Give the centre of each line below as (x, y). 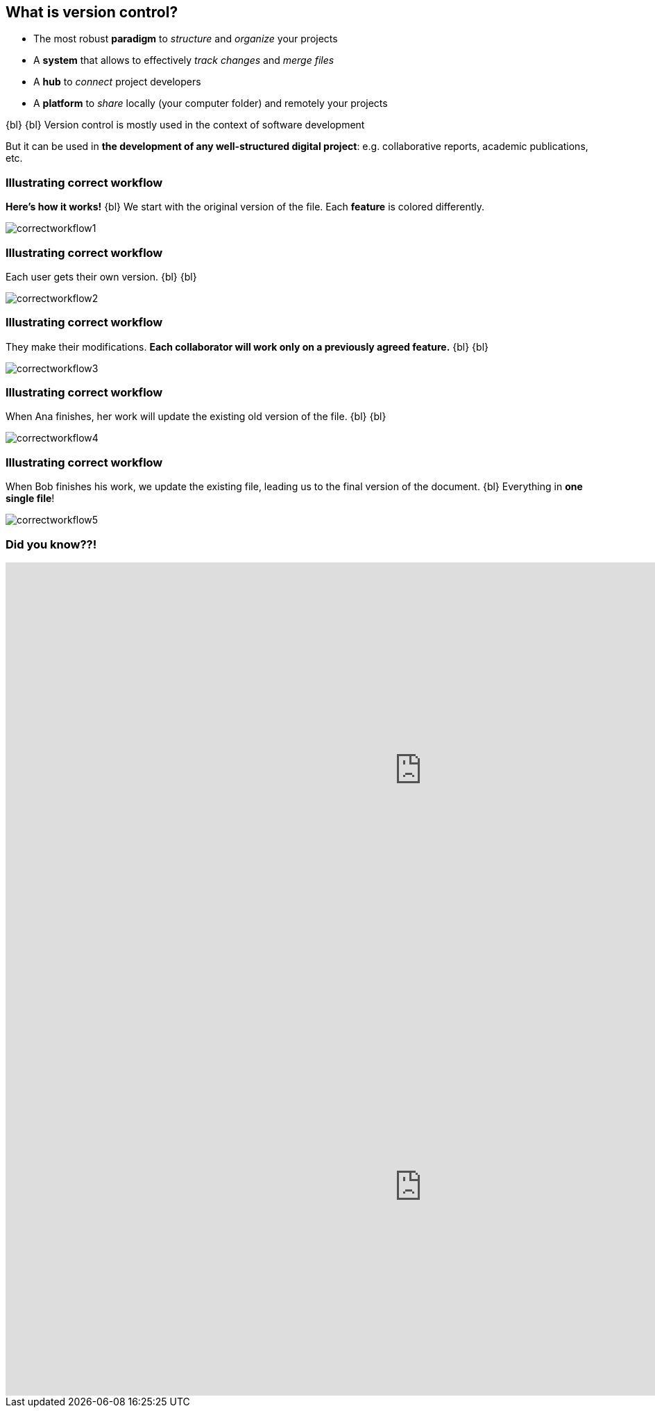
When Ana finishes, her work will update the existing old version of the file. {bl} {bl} (196, 417)
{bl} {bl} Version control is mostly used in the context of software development (185, 125)
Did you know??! (51, 544)
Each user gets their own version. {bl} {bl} (101, 276)
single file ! (30, 499)
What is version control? (92, 12)
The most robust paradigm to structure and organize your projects (186, 39)
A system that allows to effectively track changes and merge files (184, 60)
